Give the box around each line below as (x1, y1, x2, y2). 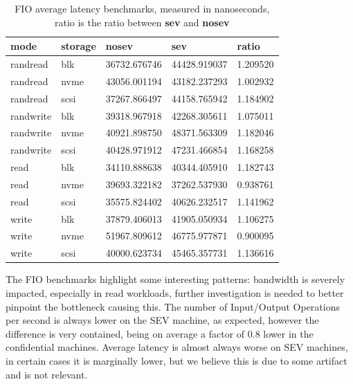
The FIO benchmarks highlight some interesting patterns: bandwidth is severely (6, 272, 345, 286)
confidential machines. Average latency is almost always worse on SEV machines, (6, 340, 348, 354)
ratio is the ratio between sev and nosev (54, 15, 230, 29)
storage (61, 39, 96, 53)
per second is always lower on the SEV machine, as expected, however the (6, 313, 319, 327)
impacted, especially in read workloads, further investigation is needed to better (6, 286, 344, 300)
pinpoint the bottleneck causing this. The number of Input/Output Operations (6, 299, 340, 313)
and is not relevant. (6, 367, 88, 381)
